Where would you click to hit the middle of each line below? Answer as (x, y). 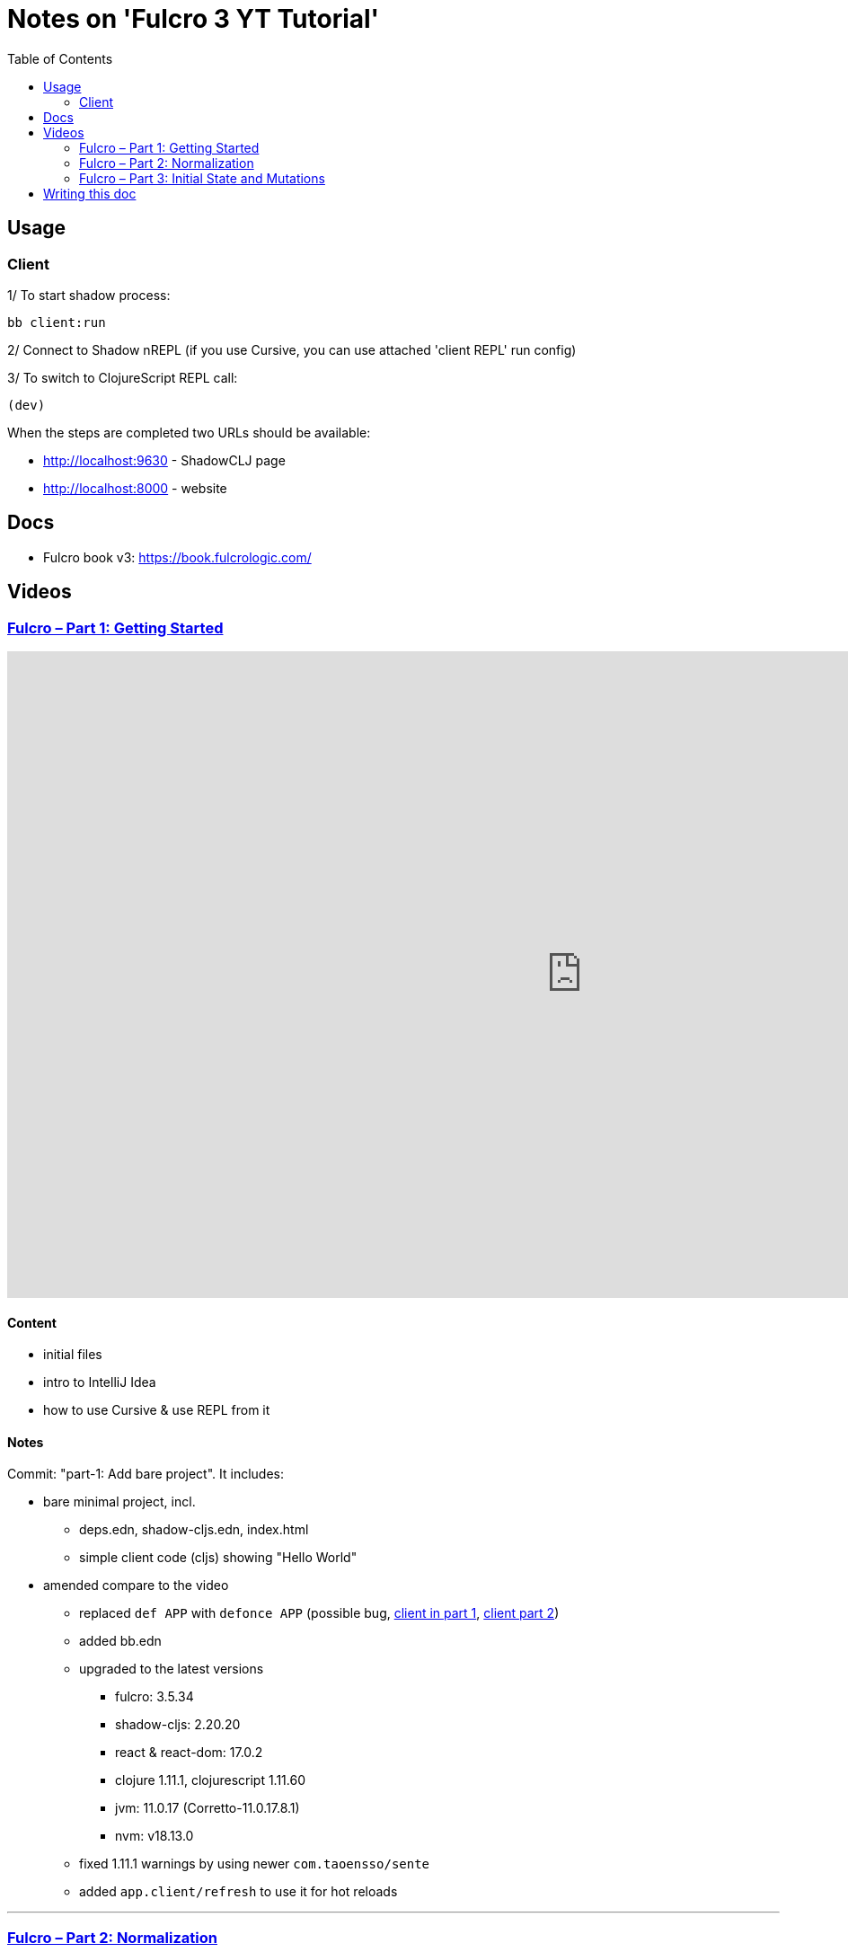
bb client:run (57, 322)
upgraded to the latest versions (172, 1669)
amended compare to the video (136, 1585)
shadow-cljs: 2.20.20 (178, 1725)
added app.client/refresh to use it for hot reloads (238, 1892)
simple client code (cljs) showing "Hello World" (218, 1558)
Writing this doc (90, 193)
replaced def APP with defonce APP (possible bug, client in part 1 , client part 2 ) (319, 1613)
